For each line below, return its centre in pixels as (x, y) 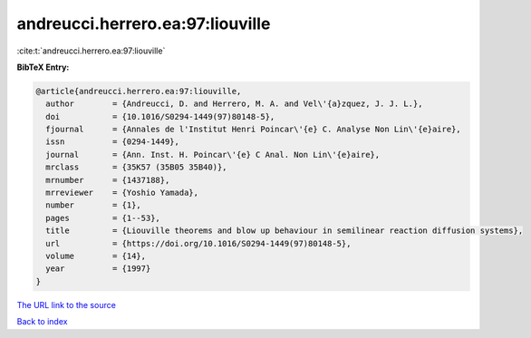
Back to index (42, 322)
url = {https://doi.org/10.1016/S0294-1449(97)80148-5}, (198, 243)
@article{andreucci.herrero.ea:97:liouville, (139, 91)
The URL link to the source (67, 304)
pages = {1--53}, (103, 218)
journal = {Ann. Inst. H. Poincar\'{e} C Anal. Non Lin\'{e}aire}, (213, 155)
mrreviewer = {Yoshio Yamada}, (122, 193)
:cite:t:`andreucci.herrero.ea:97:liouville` (91, 51)
